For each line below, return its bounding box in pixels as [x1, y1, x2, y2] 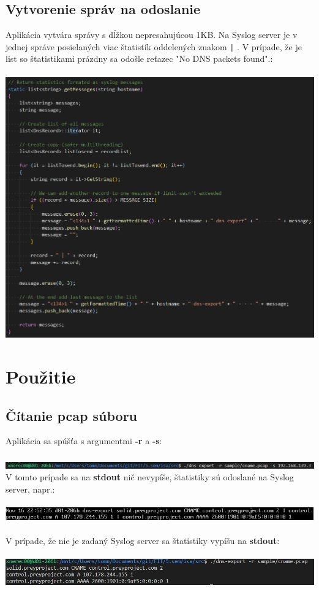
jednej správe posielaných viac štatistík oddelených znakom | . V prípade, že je [6, 40, 302, 53]
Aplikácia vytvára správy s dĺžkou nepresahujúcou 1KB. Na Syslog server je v [6, 28, 298, 41]
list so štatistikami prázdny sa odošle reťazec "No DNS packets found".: [6, 52, 273, 65]
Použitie [6, 363, 76, 388]
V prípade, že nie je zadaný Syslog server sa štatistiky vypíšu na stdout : [6, 534, 280, 547]
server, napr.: [6, 482, 55, 495]
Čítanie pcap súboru [6, 406, 138, 425]
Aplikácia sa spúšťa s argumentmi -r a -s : [6, 434, 162, 447]
